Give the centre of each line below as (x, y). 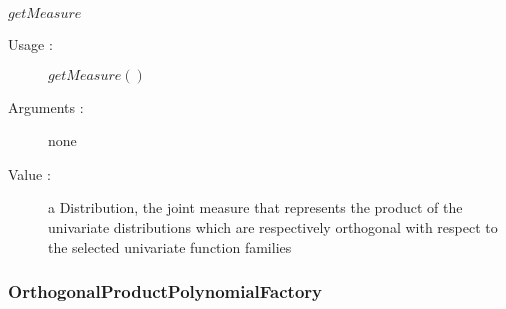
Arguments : (46, 106)
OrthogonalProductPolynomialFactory (165, 291)
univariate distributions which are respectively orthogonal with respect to (273, 226)
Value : (29, 173)
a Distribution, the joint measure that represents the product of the (255, 207)
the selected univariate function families (170, 246)
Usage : (30, 44)
